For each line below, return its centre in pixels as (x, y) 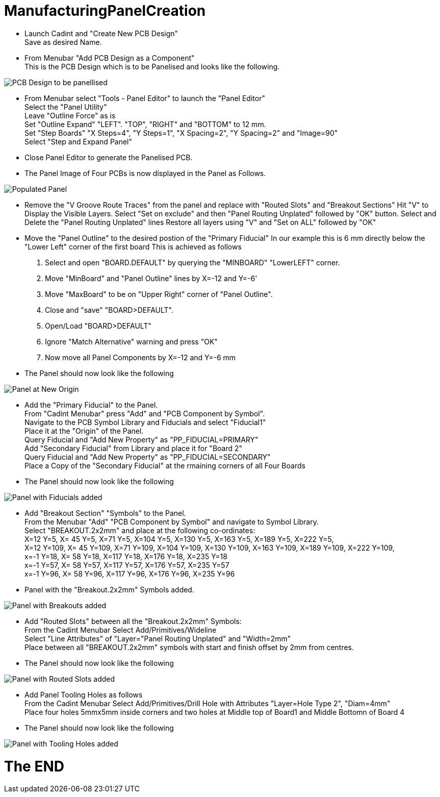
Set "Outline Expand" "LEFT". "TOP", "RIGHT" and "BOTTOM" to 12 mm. (145, 124)
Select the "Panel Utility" (66, 107)
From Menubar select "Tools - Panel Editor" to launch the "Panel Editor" (145, 98)
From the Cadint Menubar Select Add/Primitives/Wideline (121, 630)
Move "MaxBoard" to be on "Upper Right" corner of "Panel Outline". (159, 294)
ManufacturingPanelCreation (105, 11)
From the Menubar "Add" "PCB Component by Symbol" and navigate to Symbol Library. (172, 521)
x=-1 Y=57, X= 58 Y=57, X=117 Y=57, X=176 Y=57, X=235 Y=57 (127, 565)
